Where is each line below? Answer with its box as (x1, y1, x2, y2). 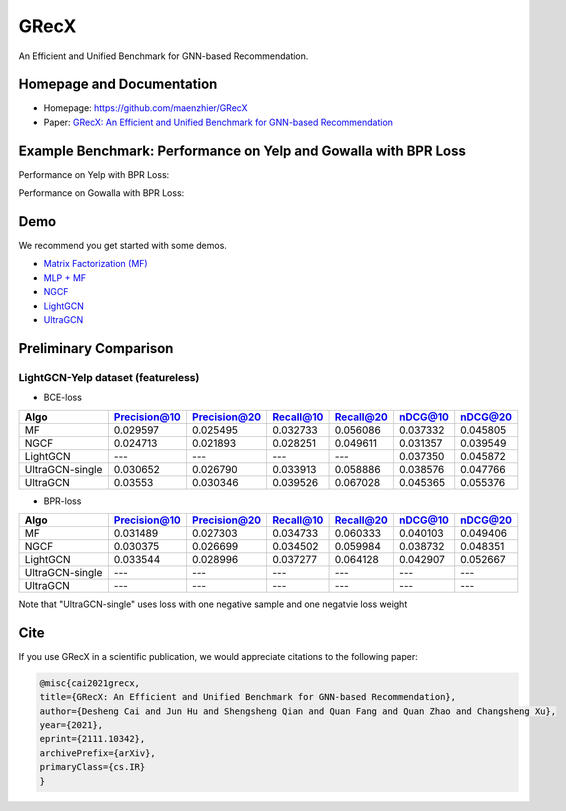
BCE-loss (43, 391, 82, 404)
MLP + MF (43, 271, 87, 284)
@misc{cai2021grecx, (39, 677, 140, 689)
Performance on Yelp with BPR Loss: (18, 168, 170, 180)
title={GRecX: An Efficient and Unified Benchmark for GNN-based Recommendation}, (39, 691, 457, 703)
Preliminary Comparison (18, 340, 174, 357)
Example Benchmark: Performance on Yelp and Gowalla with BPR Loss (18, 142, 467, 159)
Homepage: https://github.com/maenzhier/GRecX (43, 102, 248, 114)
